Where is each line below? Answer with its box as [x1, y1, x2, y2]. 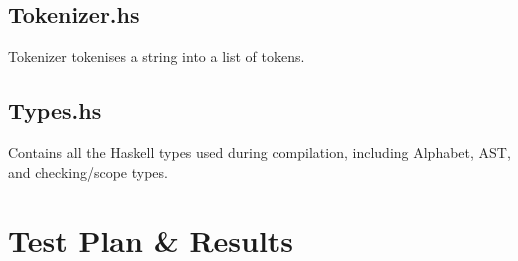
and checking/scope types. [8, 161, 168, 182]
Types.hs [8, 95, 102, 126]
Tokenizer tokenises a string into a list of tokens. [8, 46, 305, 67]
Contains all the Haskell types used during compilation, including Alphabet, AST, [8, 142, 511, 162]
